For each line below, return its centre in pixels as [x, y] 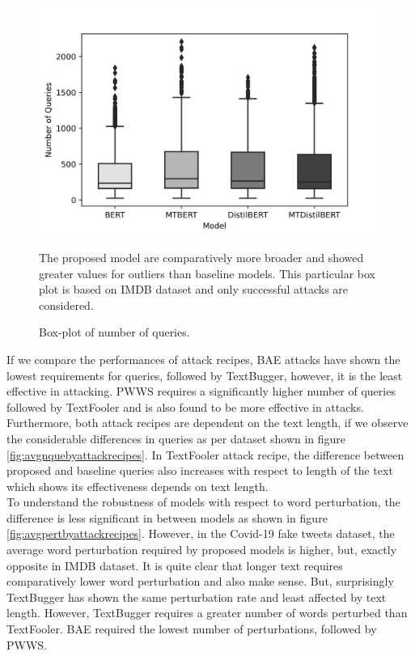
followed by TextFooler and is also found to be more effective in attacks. [185, 406]
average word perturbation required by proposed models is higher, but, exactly [202, 550]
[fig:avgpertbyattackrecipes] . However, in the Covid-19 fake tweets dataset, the [201, 533]
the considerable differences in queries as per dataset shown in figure [176, 438]
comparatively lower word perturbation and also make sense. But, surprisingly [200, 581]
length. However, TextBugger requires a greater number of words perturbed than [207, 613]
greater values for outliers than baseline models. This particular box [207, 273]
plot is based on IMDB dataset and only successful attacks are [194, 289]
